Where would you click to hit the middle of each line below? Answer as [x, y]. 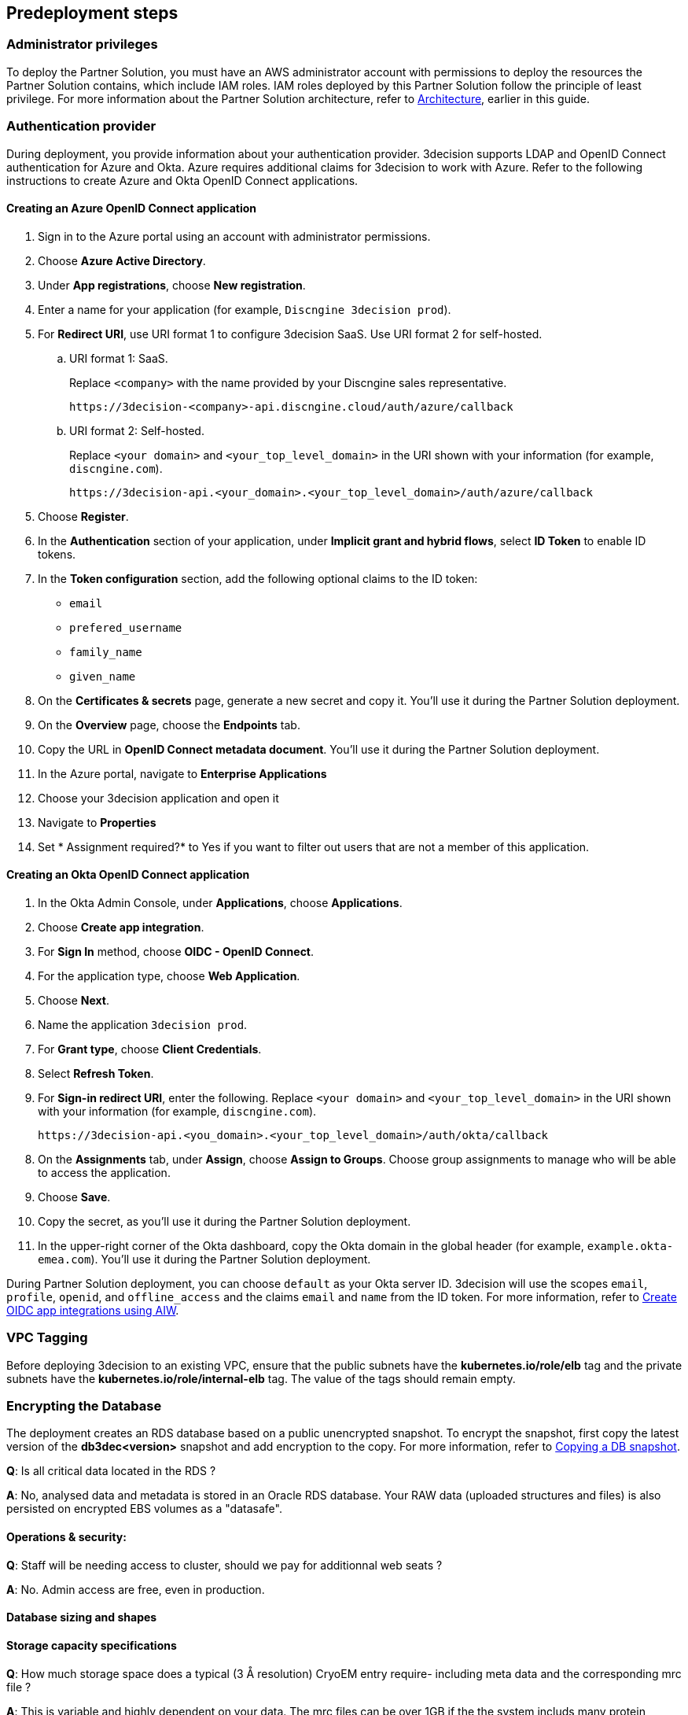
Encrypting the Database [84, 1406]
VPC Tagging [47, 1338]
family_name [106, 652]
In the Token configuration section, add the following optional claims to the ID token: [258, 578]
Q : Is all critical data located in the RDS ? [111, 1471]
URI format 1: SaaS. [119, 358]
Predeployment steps [92, 13]
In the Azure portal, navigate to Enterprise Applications [182, 773]
